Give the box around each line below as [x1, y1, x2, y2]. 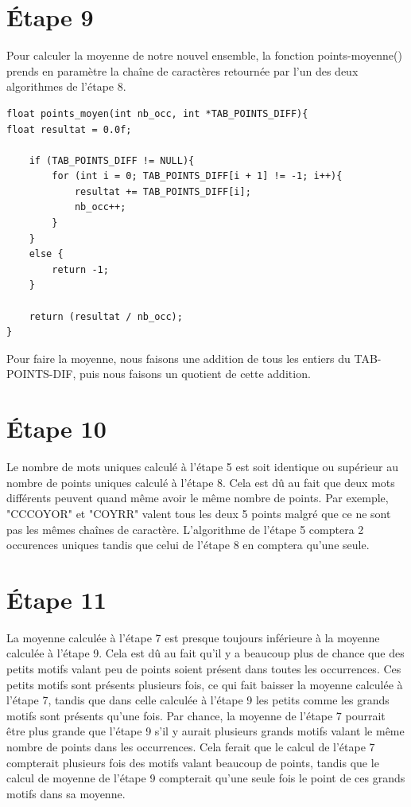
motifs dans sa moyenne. [6, 785, 126, 801]
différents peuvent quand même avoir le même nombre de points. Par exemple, [6, 489, 389, 506]
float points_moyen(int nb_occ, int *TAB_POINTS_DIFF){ [6, 107, 308, 119]
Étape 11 [6, 583, 107, 615]
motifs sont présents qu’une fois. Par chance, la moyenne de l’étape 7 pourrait [6, 707, 386, 723]
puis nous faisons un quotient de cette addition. [79, 365, 311, 382]
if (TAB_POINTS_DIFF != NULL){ [29, 154, 195, 166]
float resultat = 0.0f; [6, 123, 132, 135]
